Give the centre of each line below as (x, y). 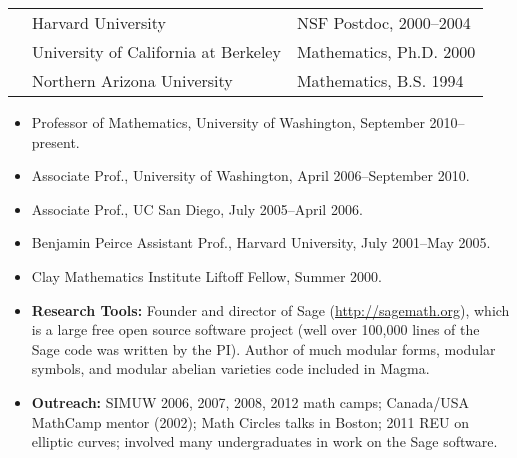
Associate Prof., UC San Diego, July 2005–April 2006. (197, 208)
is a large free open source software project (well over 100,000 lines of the (255, 329)
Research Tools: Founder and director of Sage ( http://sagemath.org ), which (270, 309)
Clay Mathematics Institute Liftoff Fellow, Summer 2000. (206, 275)
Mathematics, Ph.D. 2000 (386, 51)
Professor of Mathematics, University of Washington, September (228, 122)
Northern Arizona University (132, 80)
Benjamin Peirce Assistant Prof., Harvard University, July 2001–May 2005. (261, 242)
